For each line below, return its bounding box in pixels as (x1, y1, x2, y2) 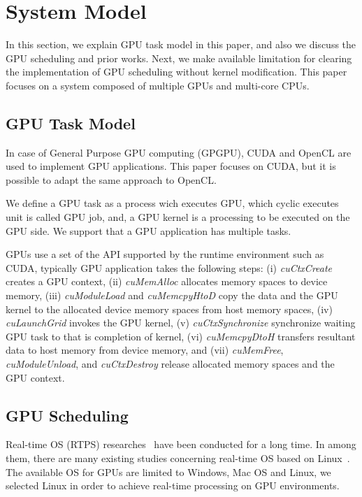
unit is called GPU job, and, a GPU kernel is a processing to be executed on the (6, 210, 350, 224)
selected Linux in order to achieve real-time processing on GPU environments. (6, 478, 340, 493)
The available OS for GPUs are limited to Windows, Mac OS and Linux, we (6, 464, 331, 479)
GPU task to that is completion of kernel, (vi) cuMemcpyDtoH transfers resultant (6, 329, 356, 343)
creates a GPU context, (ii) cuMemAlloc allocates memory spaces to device (6, 274, 328, 289)
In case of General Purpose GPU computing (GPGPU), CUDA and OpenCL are (6, 145, 352, 159)
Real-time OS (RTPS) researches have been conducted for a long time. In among (6, 437, 356, 452)
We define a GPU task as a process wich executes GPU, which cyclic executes (6, 196, 339, 210)
